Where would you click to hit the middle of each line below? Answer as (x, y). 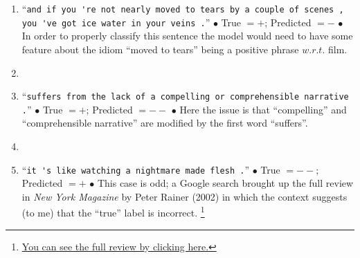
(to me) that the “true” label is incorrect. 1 (113, 212)
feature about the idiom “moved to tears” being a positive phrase (160, 49)
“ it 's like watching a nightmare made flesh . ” (136, 169)
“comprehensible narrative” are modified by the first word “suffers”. (165, 123)
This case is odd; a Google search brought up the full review (225, 183)
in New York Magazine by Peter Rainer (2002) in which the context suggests (184, 196)
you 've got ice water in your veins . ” (116, 22)
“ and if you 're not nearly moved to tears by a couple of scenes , (183, 8)
